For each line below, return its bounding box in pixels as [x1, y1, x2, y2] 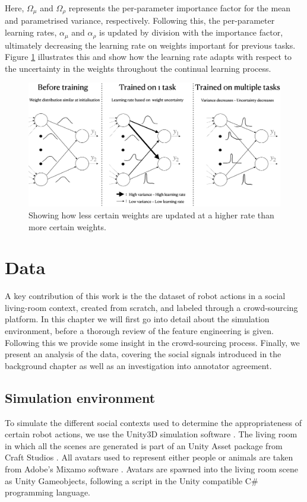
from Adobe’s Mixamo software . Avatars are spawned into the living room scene [5, 463, 299, 475]
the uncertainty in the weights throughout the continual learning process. [5, 62, 271, 74]
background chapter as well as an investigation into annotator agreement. [5, 359, 272, 371]
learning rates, [5, 26, 57, 39]
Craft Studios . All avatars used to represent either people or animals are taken [5, 451, 293, 463]
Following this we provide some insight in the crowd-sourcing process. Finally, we [5, 336, 300, 348]
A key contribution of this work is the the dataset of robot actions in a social [5, 290, 286, 302]
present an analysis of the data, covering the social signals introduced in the [5, 348, 281, 360]
